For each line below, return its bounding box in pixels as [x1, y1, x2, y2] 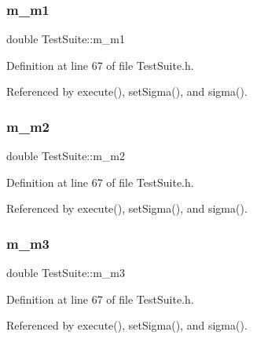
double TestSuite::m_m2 [6, 148, 125, 164]
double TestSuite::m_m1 [6, 31, 125, 47]
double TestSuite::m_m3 [6, 264, 125, 281]
